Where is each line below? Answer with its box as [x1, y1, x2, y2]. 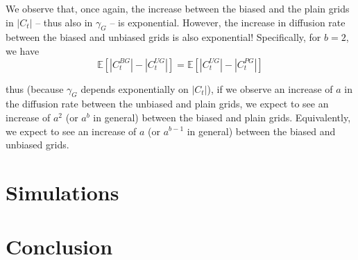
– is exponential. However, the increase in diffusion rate [110, 15, 346, 29]
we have [6, 43, 40, 58]
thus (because [6, 81, 64, 96]
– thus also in [35, 15, 93, 29]
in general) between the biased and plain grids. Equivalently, [93, 110, 351, 124]
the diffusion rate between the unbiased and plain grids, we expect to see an [6, 96, 329, 111]
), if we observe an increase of [207, 81, 333, 96]
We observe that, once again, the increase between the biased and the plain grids [6, 1, 350, 15]
